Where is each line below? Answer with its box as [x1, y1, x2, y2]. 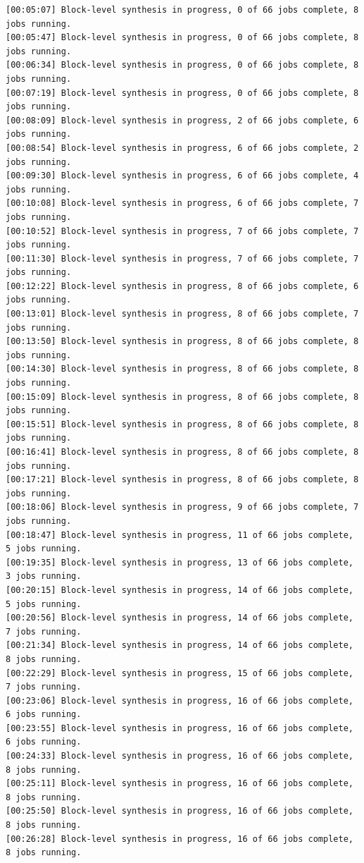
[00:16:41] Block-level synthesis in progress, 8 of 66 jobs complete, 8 [6, 447, 359, 457]
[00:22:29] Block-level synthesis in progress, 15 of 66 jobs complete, [6, 668, 353, 678]
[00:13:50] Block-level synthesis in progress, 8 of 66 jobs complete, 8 [6, 336, 359, 347]
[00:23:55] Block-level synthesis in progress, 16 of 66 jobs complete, [6, 723, 353, 733]
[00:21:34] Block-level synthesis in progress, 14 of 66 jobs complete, [6, 640, 353, 651]
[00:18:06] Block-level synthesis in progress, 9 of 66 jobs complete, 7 [6, 502, 359, 513]
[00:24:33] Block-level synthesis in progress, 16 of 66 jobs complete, [6, 751, 353, 761]
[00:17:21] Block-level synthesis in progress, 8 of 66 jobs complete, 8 [6, 475, 359, 485]
